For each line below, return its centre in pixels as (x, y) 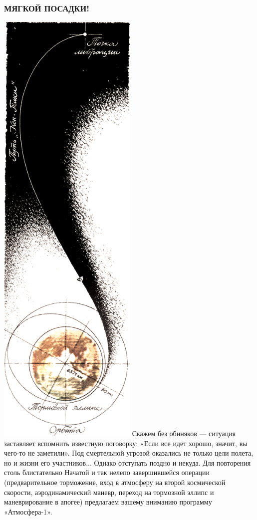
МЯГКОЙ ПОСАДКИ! (47, 8)
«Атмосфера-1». (28, 511)
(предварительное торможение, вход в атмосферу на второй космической (115, 482)
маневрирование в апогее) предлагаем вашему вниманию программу (108, 502)
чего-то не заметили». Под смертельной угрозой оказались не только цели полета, (129, 453)
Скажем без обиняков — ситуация (184, 433)
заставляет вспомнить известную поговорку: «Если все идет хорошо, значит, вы (126, 443)
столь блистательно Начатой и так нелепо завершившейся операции (107, 472)
